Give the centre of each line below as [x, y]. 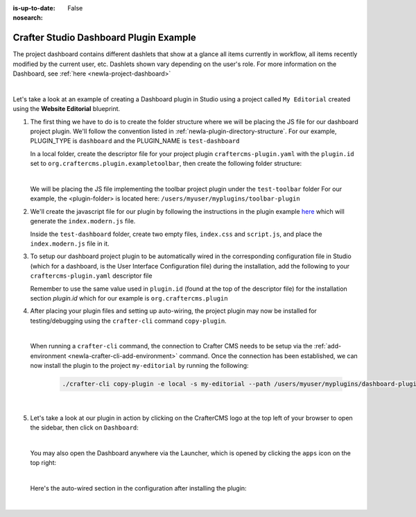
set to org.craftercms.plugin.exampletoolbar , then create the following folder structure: [166, 164]
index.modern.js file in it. [70, 244]
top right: [43, 463]
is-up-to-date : [34, 8]
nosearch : [28, 18]
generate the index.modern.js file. [83, 221]
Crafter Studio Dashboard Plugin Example [105, 38]
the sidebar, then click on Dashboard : [84, 427]
